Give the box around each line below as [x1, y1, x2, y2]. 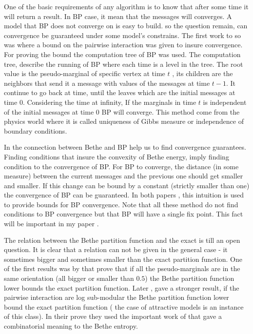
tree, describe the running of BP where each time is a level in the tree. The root [4, 59, 243, 69]
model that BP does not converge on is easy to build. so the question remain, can [4, 20, 248, 31]
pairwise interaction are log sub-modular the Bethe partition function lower [4, 292, 229, 302]
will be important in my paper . [4, 218, 99, 229]
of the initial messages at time [4, 106, 94, 117]
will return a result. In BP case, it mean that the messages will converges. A [4, 11, 232, 21]
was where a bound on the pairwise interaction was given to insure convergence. [4, 39, 243, 50]
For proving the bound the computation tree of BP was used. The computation [4, 49, 241, 59]
